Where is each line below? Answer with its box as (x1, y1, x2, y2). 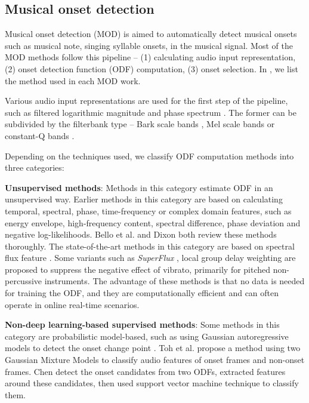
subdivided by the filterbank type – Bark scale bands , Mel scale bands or (5, 118, 275, 130)
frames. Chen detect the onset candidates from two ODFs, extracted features (5, 365, 286, 377)
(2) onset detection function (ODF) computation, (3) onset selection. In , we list (5, 62, 298, 75)
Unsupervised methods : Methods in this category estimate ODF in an (5, 181, 273, 193)
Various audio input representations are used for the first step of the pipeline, (5, 94, 288, 107)
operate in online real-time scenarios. (5, 298, 140, 310)
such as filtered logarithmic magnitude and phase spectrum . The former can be (5, 106, 296, 118)
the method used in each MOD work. (5, 74, 141, 87)
